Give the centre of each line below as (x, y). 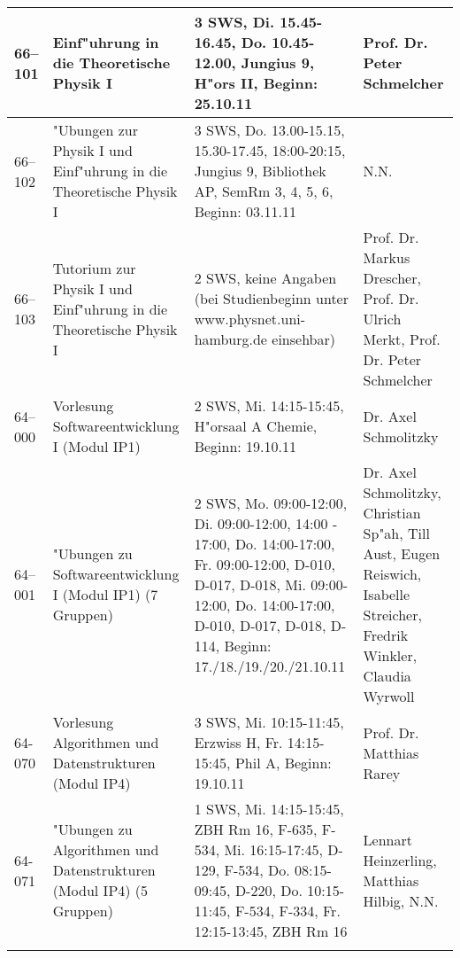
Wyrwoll (389, 696)
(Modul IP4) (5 (100, 890)
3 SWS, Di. (234, 22)
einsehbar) (303, 339)
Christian (392, 513)
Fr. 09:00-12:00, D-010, (264, 564)
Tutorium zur (94, 268)
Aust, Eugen (402, 553)
